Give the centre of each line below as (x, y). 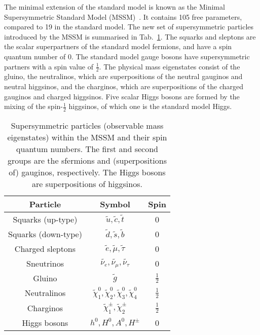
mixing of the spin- (33, 106)
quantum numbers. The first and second (87, 149)
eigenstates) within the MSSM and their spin (87, 137)
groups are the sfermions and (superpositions (87, 160)
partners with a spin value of (49, 66)
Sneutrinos (45, 263)
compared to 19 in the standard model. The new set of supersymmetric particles (129, 27)
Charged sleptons (45, 249)
